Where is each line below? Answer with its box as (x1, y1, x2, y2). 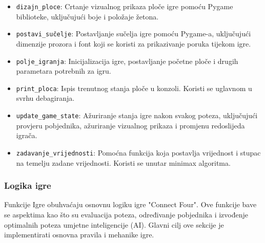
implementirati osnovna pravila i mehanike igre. (4, 229, 154, 240)
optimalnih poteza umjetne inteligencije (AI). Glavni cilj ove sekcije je (4, 219, 224, 230)
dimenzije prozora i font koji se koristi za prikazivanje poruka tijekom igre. (16, 38, 251, 49)
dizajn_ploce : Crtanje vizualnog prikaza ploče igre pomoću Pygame (16, 1, 233, 11)
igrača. (16, 130, 37, 141)
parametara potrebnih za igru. (16, 65, 111, 76)
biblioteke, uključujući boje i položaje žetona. (16, 11, 159, 21)
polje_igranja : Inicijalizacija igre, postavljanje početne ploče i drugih (16, 55, 238, 66)
